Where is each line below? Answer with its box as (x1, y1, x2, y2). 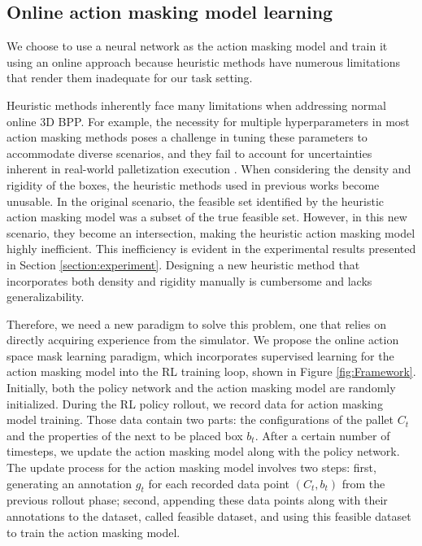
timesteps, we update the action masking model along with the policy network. (7, 443, 400, 460)
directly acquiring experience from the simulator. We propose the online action (7, 331, 399, 348)
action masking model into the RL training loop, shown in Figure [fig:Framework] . (7, 363, 416, 380)
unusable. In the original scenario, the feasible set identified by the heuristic (7, 192, 385, 209)
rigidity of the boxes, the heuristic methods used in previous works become (7, 176, 380, 193)
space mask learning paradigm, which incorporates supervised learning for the (7, 347, 394, 364)
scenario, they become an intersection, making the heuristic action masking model (7, 224, 415, 241)
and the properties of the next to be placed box (7, 426, 243, 443)
